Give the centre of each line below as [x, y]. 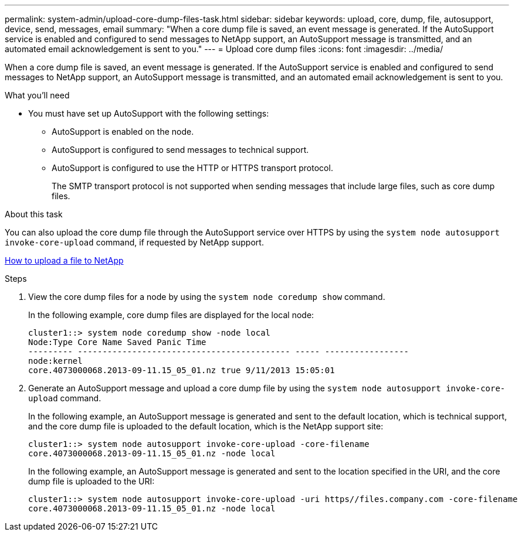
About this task [34, 214]
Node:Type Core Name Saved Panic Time [117, 342]
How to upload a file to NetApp [64, 260]
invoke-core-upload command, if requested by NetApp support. [134, 242]
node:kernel [55, 361]
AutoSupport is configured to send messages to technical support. [180, 150]
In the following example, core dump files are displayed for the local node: [171, 315]
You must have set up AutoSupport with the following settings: [149, 113]
